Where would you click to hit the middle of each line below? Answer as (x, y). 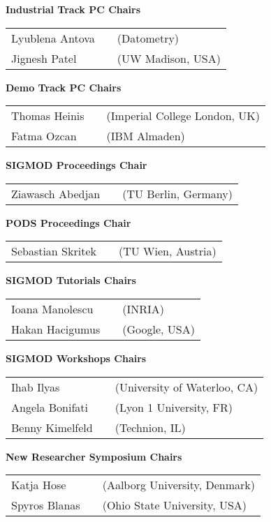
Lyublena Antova (53, 38)
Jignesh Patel (44, 58)
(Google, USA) (159, 329)
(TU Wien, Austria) (167, 251)
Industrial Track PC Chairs (73, 9)
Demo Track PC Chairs (64, 87)
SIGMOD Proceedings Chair (76, 165)
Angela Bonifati (50, 407)
